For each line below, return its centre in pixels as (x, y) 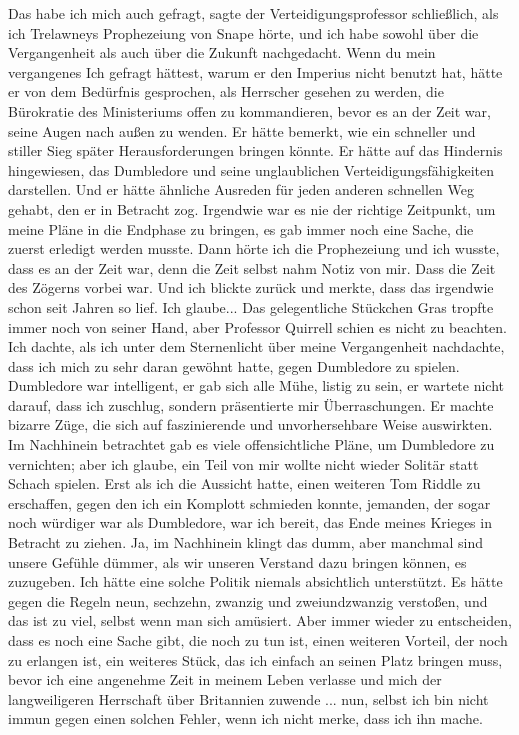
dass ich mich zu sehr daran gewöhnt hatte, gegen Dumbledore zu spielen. (234, 365)
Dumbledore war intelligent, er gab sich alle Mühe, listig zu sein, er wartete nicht (256, 385)
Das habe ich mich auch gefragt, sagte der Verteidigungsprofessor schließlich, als (253, 13)
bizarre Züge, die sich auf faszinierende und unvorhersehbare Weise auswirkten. (250, 424)
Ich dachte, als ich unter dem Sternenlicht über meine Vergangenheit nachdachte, (256, 346)
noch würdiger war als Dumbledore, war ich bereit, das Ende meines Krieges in (250, 522)
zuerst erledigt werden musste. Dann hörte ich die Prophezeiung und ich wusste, (254, 248)
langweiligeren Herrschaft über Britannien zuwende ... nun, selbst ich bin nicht (248, 698)
